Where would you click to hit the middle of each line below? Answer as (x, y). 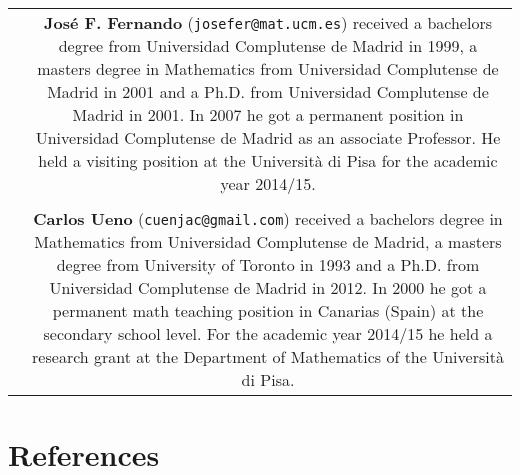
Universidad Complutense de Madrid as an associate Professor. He (268, 138)
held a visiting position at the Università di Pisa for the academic (268, 161)
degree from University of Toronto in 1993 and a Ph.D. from (268, 265)
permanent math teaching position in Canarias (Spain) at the (268, 311)
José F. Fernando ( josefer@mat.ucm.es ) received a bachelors (268, 23)
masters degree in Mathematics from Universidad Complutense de (268, 69)
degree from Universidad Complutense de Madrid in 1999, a (268, 46)
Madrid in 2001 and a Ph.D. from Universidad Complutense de (268, 92)
